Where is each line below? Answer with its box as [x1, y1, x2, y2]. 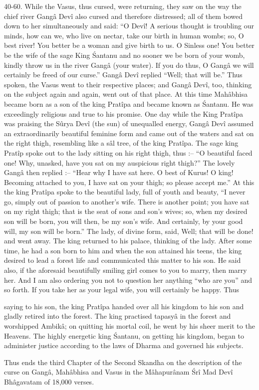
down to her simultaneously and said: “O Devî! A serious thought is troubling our [4, 20, 254, 31]
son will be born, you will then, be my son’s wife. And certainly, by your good [4, 216, 243, 226]
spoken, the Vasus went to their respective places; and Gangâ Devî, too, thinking [4, 79, 252, 89]
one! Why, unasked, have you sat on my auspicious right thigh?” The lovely [4, 157, 235, 168]
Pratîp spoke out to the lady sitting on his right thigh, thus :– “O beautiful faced [4, 147, 253, 158]
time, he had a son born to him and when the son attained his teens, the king [4, 245, 242, 255]
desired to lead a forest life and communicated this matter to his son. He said [4, 255, 241, 265]
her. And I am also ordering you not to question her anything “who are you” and [4, 274, 252, 285]
